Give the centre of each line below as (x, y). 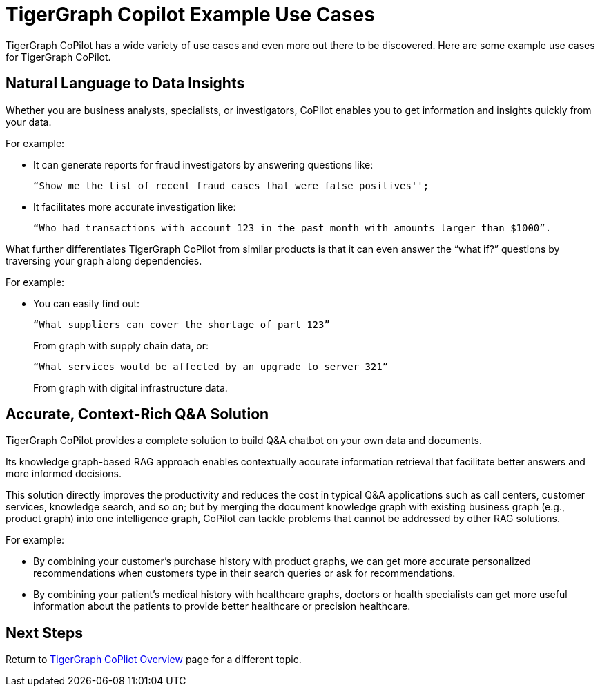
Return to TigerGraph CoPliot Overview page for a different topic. (154, 660)
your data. (29, 122)
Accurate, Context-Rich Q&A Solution (137, 414)
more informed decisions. (64, 474)
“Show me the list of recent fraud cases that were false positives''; (231, 185)
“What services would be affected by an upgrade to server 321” (211, 366)
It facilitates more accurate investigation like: (135, 206)
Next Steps (44, 633)
